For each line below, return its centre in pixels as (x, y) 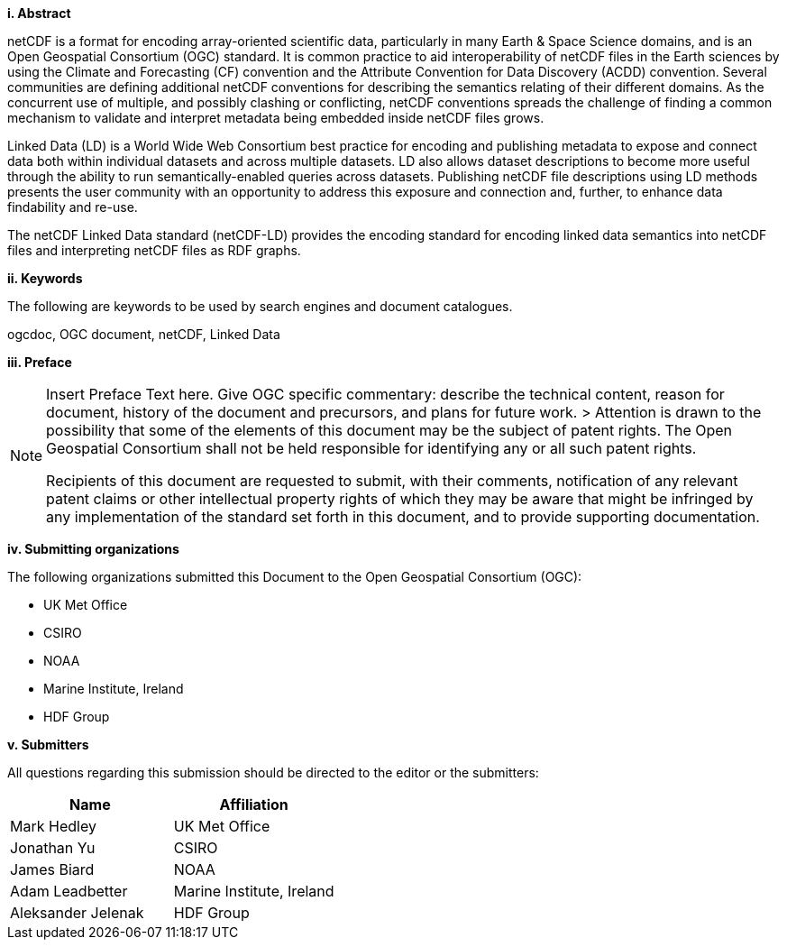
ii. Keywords (45, 278)
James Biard (52, 869)
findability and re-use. (73, 207)
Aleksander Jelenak (77, 913)
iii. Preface (40, 362)
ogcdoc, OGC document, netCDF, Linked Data (144, 334)
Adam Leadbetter (69, 891)
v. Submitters (48, 745)
